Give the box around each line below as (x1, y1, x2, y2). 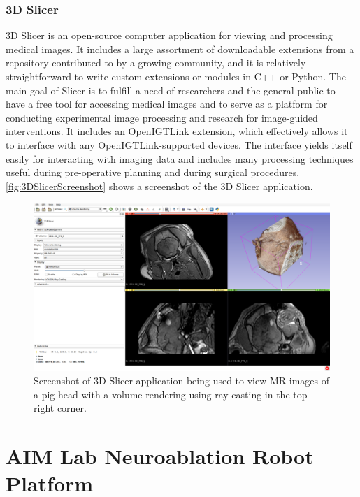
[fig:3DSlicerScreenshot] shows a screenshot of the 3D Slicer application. (6, 178, 313, 193)
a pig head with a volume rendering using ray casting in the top (34, 387, 308, 401)
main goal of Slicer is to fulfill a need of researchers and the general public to (6, 82, 336, 97)
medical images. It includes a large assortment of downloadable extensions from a (6, 41, 354, 56)
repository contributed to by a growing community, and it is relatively (6, 55, 306, 70)
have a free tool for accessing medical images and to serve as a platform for (6, 96, 328, 111)
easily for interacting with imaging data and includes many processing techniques (6, 151, 354, 166)
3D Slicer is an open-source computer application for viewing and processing (6, 28, 333, 43)
